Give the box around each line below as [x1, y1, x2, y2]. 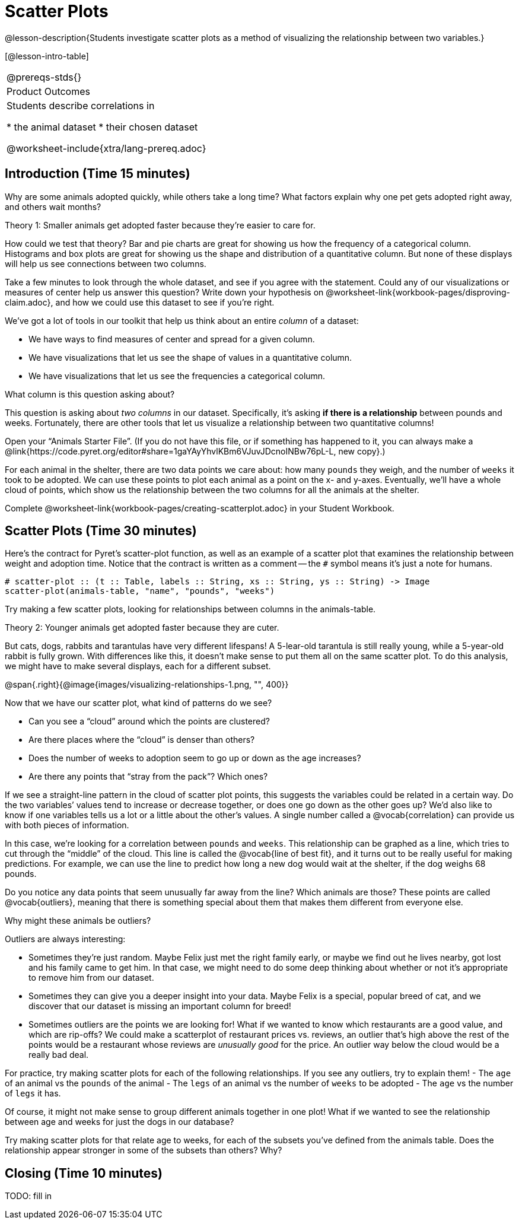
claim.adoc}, [5, 297, 53, 307]
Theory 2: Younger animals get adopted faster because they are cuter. [5, 622, 279, 633]
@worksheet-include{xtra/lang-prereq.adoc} [7, 142, 206, 154]
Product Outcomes [7, 85, 90, 97]
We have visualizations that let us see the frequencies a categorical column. [28, 370, 326, 381]
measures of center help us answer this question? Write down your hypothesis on [5, 287, 324, 297]
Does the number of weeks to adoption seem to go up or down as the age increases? [28, 753, 361, 764]
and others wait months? [5, 201, 101, 212]
